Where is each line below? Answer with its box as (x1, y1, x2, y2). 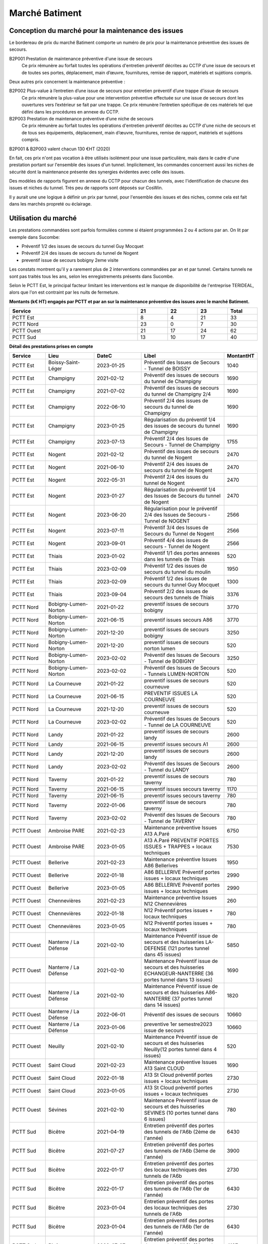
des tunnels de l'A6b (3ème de (144, 1147, 216, 1154)
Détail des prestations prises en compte (9, 343, 93, 349)
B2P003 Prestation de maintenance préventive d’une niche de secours (9, 115, 154, 121)
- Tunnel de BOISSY (144, 365, 191, 372)
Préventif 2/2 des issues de (144, 588, 208, 595)
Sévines (48, 1106, 67, 1113)
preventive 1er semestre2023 (144, 1021, 213, 1028)
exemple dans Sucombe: (9, 234, 60, 240)
